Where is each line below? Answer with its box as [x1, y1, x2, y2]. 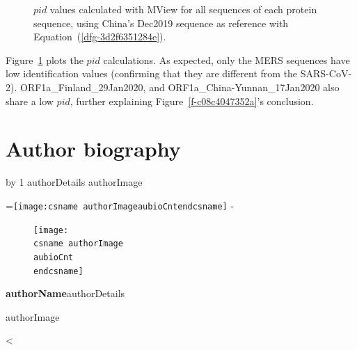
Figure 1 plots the [6, 52, 84, 67]
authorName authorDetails [6, 286, 125, 301]
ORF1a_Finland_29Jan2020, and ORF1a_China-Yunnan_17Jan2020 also [19, 79, 340, 94]
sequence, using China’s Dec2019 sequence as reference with [33, 15, 289, 30]
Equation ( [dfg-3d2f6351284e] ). [33, 29, 166, 44]
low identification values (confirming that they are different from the [6, 66, 298, 81]
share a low [6, 93, 54, 108]
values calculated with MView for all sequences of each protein [49, 2, 317, 16]
